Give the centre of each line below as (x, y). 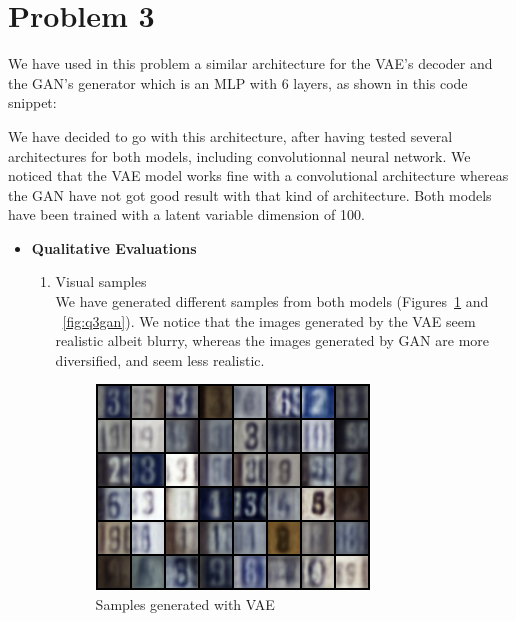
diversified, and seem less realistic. (160, 359)
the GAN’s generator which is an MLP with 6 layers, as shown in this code (238, 82)
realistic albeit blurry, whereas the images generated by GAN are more (272, 340)
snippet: (32, 102)
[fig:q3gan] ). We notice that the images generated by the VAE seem (269, 320)
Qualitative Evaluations (114, 247)
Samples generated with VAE (185, 604)
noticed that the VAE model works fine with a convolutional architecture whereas (258, 175)
